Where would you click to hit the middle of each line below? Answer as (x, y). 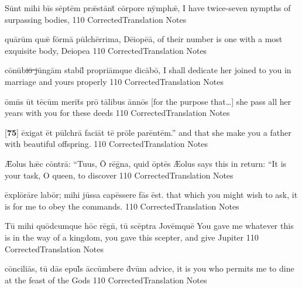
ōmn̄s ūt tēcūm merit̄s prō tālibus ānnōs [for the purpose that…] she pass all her (148, 101)
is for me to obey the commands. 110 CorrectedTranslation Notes (122, 206)
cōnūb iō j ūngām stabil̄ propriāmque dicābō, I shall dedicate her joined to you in (148, 70)
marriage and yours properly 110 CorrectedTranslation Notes (114, 81)
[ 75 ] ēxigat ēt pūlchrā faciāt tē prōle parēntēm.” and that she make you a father (148, 132)
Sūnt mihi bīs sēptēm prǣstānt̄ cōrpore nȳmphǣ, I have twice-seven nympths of (148, 8)
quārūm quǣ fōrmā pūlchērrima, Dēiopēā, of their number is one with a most (144, 39)
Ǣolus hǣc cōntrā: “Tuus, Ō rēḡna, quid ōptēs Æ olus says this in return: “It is (146, 163)
